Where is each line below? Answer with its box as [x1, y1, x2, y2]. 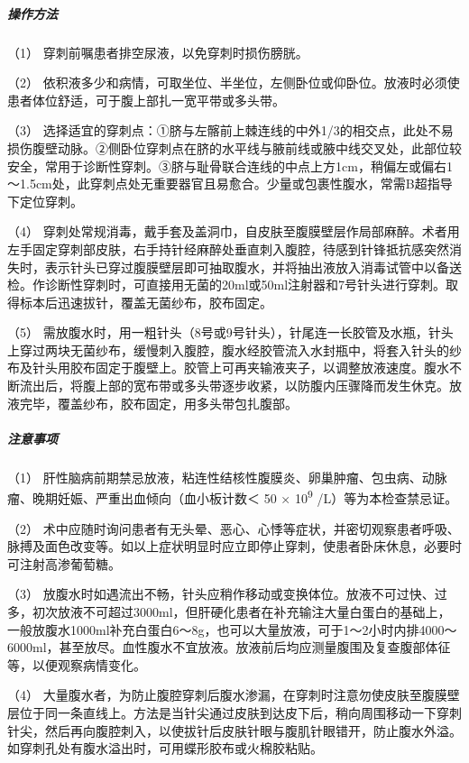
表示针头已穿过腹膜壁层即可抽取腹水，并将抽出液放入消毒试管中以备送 [44, 257, 462, 276]
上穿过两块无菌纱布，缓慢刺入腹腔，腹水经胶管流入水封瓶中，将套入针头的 [7, 340, 449, 359]
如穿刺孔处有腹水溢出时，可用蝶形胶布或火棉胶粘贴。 [7, 739, 323, 758]
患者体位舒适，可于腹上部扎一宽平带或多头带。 [7, 90, 285, 109]
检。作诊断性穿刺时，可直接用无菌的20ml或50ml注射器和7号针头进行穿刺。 [7, 275, 446, 294]
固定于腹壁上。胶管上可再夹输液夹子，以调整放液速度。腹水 [95, 358, 449, 377]
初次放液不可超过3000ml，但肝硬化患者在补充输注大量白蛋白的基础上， [32, 602, 451, 621]
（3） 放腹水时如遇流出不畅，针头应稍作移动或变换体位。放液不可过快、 [7, 584, 435, 603]
